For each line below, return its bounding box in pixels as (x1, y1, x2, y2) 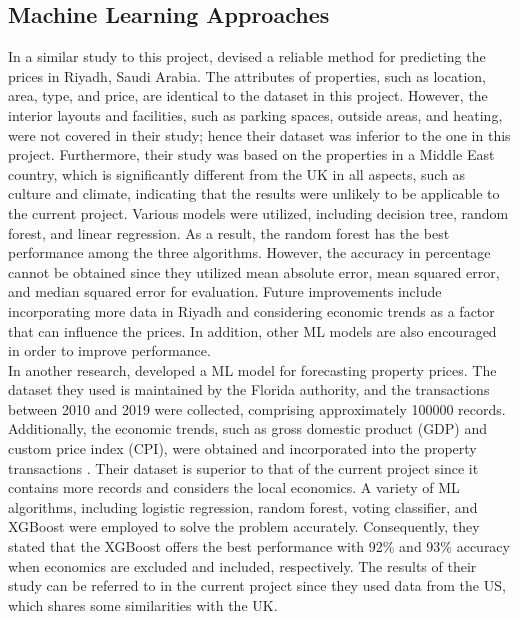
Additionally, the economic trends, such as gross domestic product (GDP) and (8, 418, 488, 439)
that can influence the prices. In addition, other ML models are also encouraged (8, 320, 497, 341)
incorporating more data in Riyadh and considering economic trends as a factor (8, 300, 495, 321)
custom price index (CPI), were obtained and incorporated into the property (8, 438, 477, 459)
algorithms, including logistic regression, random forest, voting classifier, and (8, 496, 478, 517)
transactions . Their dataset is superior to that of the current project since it (8, 457, 479, 478)
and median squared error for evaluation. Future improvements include (8, 281, 442, 302)
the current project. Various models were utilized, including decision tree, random (8, 202, 509, 223)
